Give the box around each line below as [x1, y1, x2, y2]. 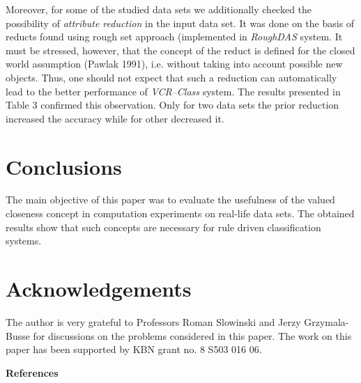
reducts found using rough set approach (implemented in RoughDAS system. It [6, 29, 343, 44]
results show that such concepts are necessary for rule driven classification [6, 219, 321, 234]
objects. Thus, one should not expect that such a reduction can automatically [6, 70, 337, 84]
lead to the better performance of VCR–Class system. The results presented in [6, 84, 341, 98]
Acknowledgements [6, 274, 192, 303]
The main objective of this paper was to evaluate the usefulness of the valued [6, 192, 335, 207]
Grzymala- [304, 314, 349, 329]
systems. [6, 233, 42, 248]
